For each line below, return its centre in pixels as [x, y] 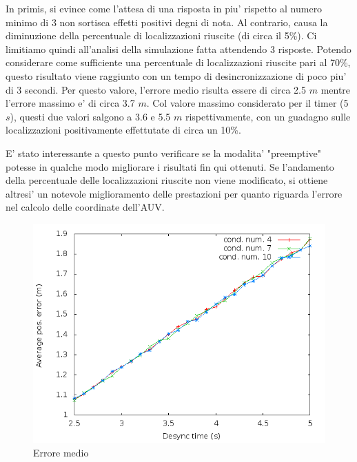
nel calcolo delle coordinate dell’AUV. [85, 207]
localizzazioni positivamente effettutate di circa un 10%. [123, 130]
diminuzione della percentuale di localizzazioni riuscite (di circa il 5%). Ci [161, 35]
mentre [336, 89]
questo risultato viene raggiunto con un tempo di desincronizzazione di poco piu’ [176, 75]
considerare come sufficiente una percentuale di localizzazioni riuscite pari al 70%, [178, 62]
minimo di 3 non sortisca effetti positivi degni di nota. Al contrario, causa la [167, 22]
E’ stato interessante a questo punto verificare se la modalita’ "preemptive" [164, 153]
